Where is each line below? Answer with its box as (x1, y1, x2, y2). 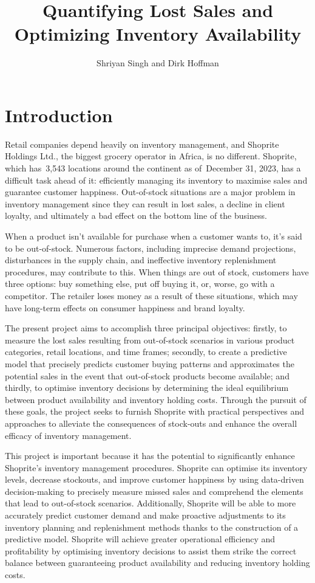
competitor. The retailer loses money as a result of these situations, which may (5, 289, 298, 302)
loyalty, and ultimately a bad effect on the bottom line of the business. (5, 209, 267, 222)
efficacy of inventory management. (5, 429, 132, 441)
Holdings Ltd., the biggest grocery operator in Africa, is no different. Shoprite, (5, 150, 297, 162)
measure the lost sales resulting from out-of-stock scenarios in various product (5, 333, 295, 346)
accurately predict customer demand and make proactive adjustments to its (5, 509, 286, 522)
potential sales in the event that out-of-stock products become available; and (5, 369, 290, 382)
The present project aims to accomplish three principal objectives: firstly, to (5, 322, 287, 334)
